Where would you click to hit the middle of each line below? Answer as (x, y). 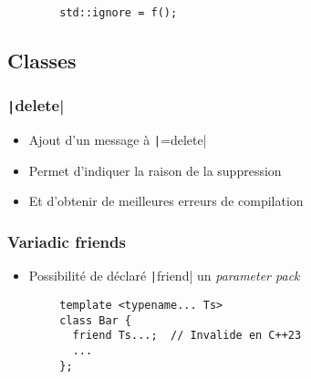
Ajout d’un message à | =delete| (118, 140)
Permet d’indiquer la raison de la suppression (155, 170)
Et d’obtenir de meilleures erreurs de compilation (166, 201)
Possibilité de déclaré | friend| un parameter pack (164, 276)
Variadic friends (67, 241)
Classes (42, 61)
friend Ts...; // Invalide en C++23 (187, 336)
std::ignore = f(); (119, 13)
